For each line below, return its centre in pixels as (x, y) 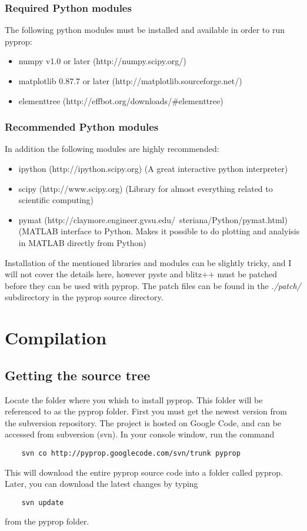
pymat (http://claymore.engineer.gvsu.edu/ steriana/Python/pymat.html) (153, 219)
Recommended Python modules (82, 127)
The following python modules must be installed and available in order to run (145, 30)
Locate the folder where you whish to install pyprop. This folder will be (134, 399)
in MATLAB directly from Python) (82, 242)
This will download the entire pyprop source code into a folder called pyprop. (144, 472)
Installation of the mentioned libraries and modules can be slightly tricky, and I (148, 262)
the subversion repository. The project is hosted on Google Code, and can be (143, 422)
